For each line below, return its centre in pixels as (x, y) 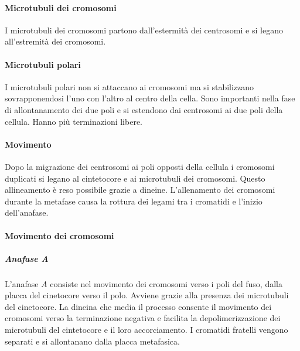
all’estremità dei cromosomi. (55, 41)
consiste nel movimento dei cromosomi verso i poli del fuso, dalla (166, 283)
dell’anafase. (27, 212)
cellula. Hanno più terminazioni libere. (74, 121)
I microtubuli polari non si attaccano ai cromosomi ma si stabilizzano (129, 86)
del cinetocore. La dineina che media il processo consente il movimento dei (138, 306)
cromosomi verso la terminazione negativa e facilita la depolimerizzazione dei (143, 318)
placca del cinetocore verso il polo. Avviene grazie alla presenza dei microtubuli (147, 295)
